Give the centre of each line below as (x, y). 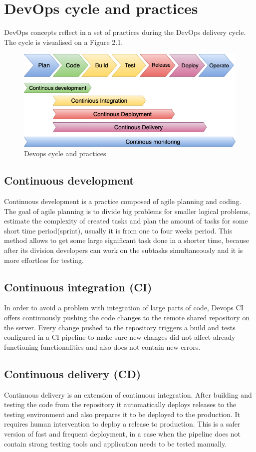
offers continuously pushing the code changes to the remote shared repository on (127, 318)
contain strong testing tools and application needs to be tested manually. (116, 443)
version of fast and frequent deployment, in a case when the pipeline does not (123, 433)
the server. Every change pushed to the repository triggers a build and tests (120, 327)
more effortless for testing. (44, 260)
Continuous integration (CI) (78, 287)
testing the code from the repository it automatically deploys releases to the (120, 404)
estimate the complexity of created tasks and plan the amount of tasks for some (126, 221)
